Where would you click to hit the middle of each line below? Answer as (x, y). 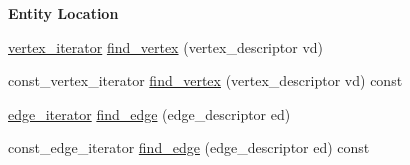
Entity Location (63, 13)
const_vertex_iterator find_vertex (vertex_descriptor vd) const (205, 80)
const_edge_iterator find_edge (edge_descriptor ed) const (189, 147)
